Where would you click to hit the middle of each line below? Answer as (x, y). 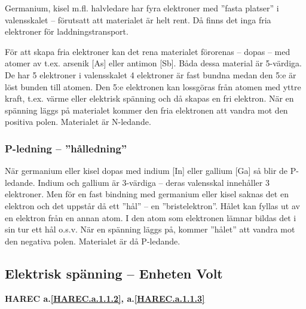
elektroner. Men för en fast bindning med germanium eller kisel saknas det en (147, 194)
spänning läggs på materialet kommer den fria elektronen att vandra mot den (146, 110)
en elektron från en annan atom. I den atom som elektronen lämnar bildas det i (151, 217)
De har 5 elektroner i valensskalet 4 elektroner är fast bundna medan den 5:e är (151, 74)
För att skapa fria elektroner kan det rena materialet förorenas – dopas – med (148, 51)
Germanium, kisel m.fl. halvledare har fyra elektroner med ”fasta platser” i (142, 8)
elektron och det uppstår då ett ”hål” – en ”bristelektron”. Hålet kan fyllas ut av (152, 205)
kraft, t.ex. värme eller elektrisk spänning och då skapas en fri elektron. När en (149, 98)
